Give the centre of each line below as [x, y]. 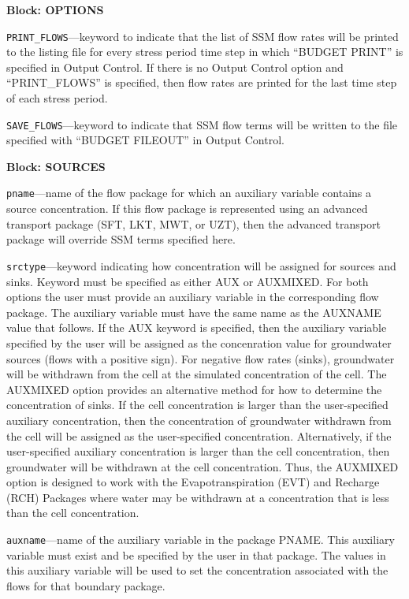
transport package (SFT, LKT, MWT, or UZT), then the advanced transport [193, 223]
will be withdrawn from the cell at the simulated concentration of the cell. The [197, 374]
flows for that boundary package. [86, 585]
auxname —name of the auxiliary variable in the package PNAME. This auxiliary [201, 539]
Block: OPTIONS [55, 9]
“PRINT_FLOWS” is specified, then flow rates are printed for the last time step [202, 82]
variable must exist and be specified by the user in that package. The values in [196, 554]
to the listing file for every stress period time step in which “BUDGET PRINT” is [205, 52]
